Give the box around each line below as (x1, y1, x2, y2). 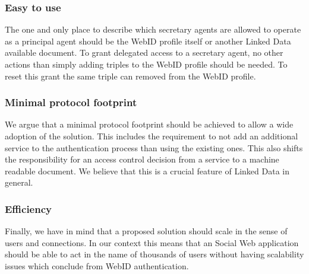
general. (5, 176, 33, 189)
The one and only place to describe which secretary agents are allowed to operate (5, 23, 301, 36)
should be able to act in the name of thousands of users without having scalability (5, 248, 304, 260)
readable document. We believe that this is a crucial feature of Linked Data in (5, 164, 289, 177)
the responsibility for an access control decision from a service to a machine (5, 153, 279, 165)
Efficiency (5, 201, 52, 216)
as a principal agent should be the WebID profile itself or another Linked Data (5, 34, 291, 47)
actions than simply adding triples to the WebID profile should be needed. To (5, 58, 288, 70)
